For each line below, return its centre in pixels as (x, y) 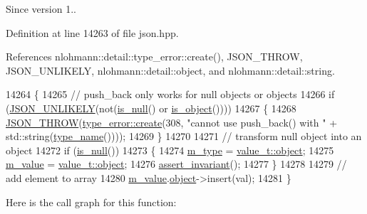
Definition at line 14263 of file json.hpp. (92, 32)
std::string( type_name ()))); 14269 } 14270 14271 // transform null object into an (184, 136)
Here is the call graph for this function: (91, 202)
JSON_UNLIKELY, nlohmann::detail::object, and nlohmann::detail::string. (170, 70)
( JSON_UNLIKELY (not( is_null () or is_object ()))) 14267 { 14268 (151, 108)
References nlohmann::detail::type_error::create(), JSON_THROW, (154, 57)
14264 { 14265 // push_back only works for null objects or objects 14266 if (170, 94)
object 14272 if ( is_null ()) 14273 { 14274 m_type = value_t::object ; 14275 (170, 150)
